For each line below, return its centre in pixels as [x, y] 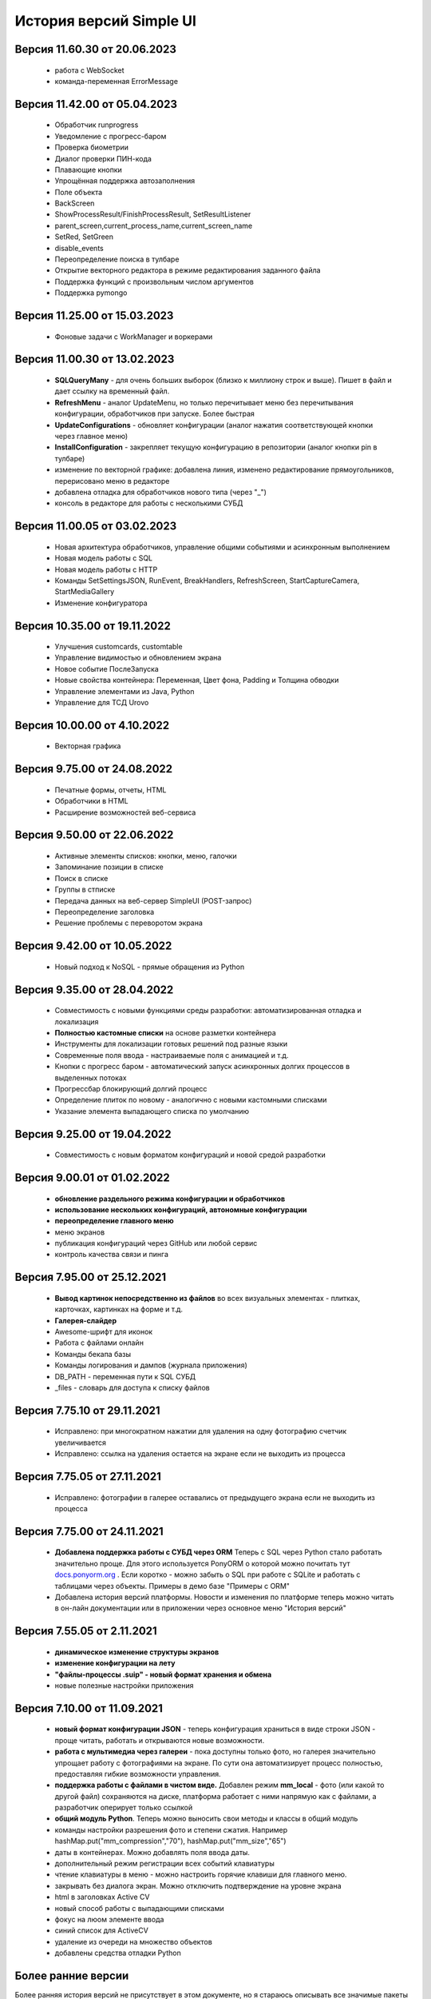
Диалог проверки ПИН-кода [103, 158]
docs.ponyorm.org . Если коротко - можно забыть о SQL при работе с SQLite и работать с [208, 1574]
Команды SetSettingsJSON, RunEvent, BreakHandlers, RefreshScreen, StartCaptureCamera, [207, 581]
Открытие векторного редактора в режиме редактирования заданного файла [188, 270]
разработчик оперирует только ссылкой [124, 1808]
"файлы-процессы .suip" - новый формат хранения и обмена [163, 1674]
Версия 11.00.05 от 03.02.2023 [96, 527]
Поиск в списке [81, 878]
